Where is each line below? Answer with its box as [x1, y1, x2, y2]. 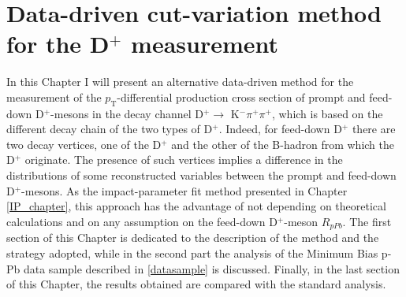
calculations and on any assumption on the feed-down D [6, 213, 277, 229]
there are [352, 121, 396, 137]
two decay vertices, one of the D [6, 136, 162, 152]
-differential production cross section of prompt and [117, 88, 366, 105]
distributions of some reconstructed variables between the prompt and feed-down [6, 167, 397, 184]
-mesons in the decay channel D [50, 105, 204, 121]
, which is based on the [271, 105, 383, 121]
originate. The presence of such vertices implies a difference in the [24, 151, 343, 168]
